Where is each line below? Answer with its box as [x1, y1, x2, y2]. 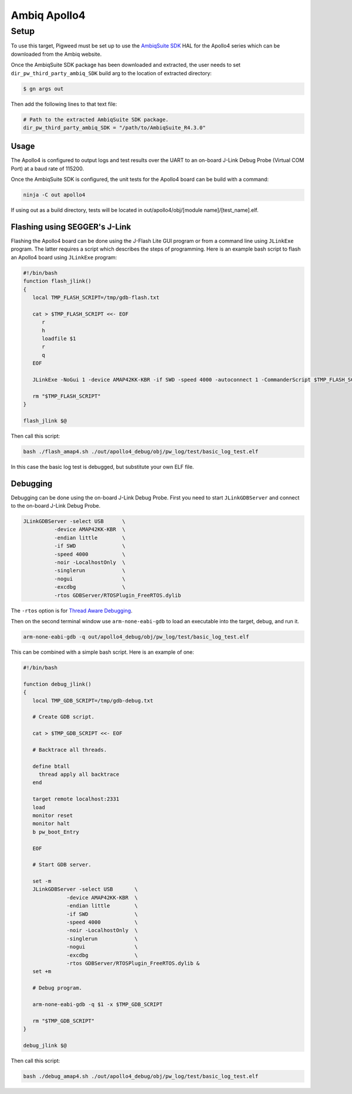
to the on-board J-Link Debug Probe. [11, 502, 101, 509]
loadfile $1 [42, 335, 76, 342]
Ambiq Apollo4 [11, 9, 86, 22]
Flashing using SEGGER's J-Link [11, 222, 131, 232]
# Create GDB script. [32, 714, 95, 720]
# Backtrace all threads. [32, 746, 107, 753]
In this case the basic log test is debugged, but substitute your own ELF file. [11, 463, 194, 470]
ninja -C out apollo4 [23, 191, 86, 198]
